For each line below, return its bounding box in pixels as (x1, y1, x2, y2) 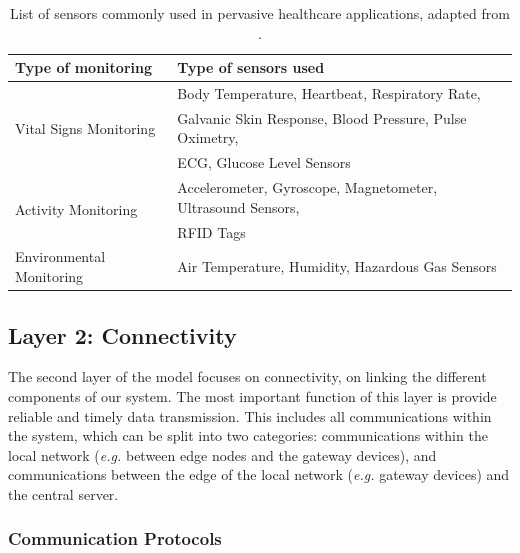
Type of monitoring (15, 57, 152, 78)
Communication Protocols (8, 526, 222, 551)
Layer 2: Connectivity (8, 319, 237, 350)
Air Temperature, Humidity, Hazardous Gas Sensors (177, 256, 497, 277)
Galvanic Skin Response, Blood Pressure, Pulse (177, 107, 467, 128)
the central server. (8, 483, 119, 504)
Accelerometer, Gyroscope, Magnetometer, (177, 177, 438, 198)
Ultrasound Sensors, (177, 196, 300, 217)
